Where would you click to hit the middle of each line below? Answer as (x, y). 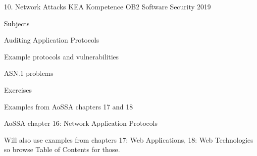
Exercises (18, 89)
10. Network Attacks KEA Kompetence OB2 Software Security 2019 (107, 6)
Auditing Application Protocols (51, 40)
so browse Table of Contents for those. (62, 149)
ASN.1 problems (29, 73)
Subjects (17, 23)
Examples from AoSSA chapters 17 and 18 (69, 106)
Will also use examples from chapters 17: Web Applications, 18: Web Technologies (129, 139)
